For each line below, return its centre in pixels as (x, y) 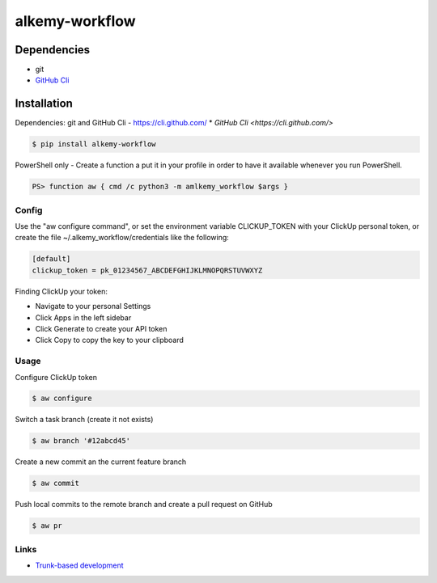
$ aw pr (47, 526)
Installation (44, 104)
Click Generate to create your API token (101, 328)
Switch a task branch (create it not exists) (84, 420)
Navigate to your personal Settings (93, 306)
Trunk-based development (80, 565)
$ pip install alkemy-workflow (94, 144)
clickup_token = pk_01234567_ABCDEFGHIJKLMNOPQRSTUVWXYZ (147, 270)
